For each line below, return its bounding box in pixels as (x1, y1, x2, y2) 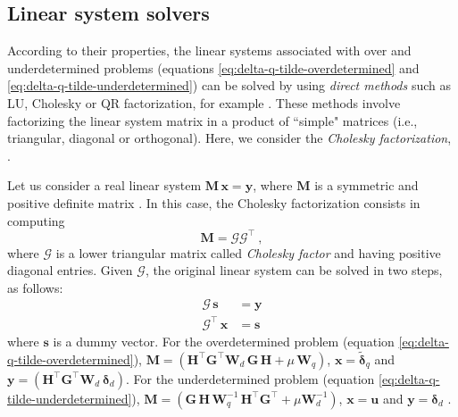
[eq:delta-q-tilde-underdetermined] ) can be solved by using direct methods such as (7, 76, 452, 95)
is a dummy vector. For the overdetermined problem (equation (53, 331, 395, 350)
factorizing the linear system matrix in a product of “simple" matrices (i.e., (7, 111, 418, 129)
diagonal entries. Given (7, 261, 133, 279)
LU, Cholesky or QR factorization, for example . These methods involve (7, 93, 401, 112)
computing (7, 211, 65, 229)
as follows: (7, 278, 63, 296)
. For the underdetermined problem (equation (125, 369, 375, 388)
